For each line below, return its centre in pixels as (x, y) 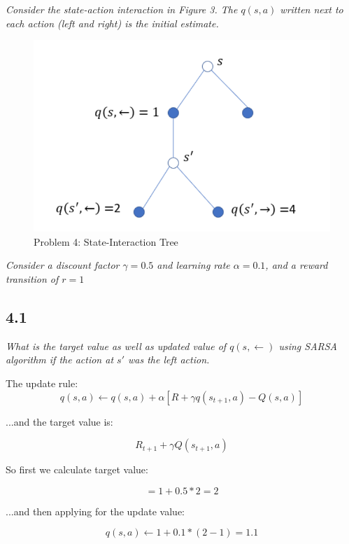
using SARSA (308, 346)
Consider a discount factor (63, 265)
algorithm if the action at (60, 360)
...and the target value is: (59, 421)
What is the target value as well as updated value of (116, 346)
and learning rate (193, 265)
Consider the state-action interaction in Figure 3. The (122, 9)
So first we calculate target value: (77, 469)
